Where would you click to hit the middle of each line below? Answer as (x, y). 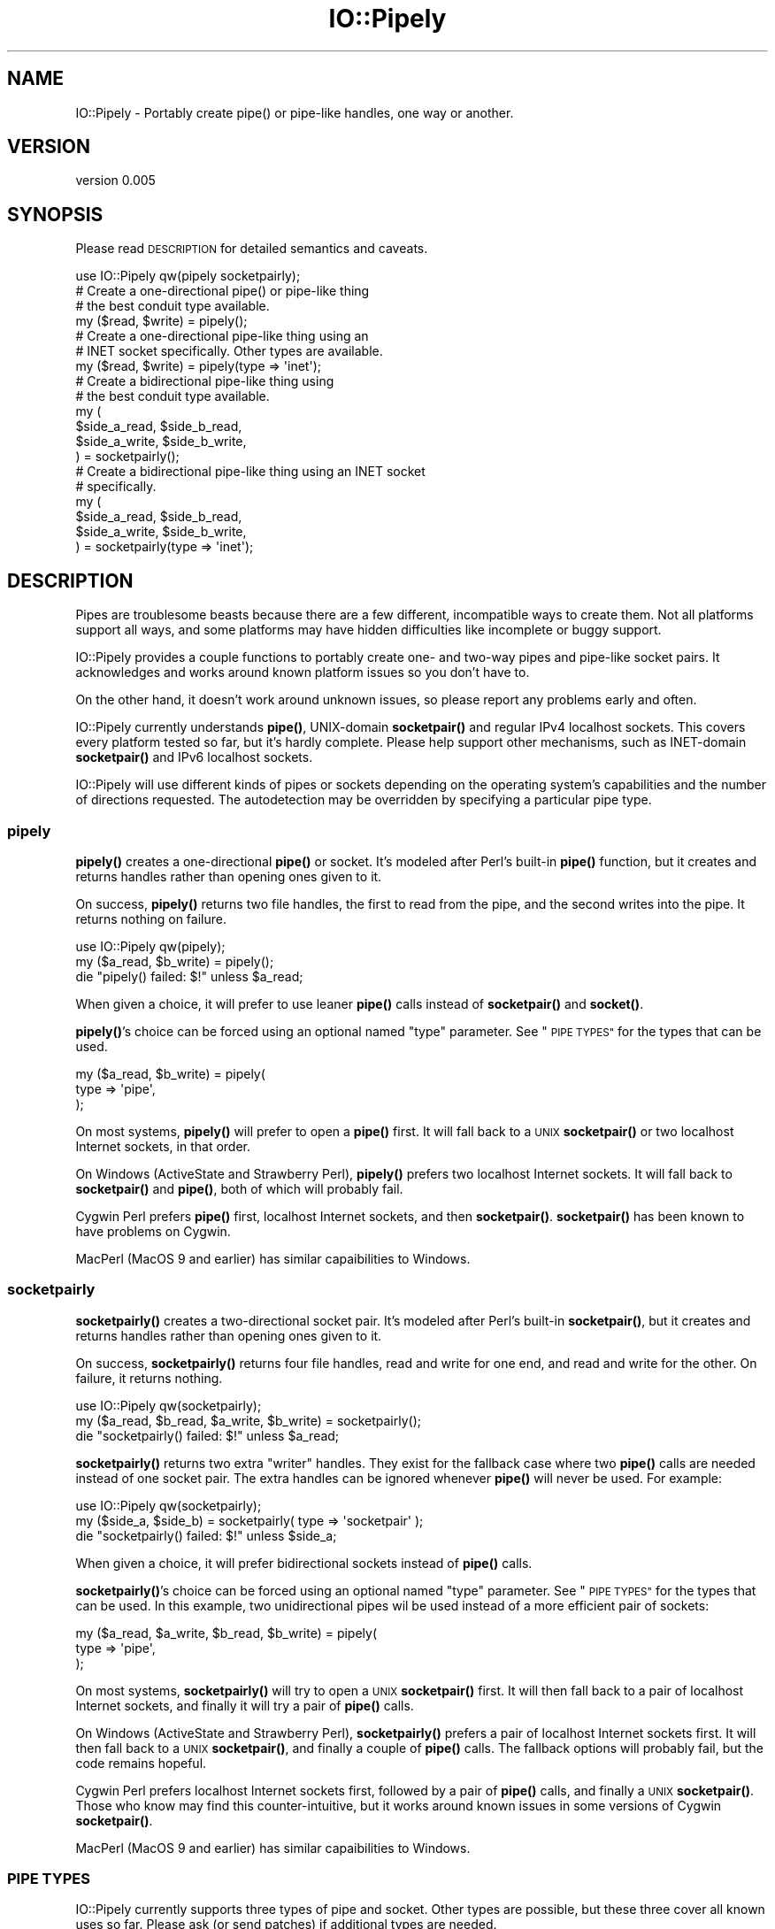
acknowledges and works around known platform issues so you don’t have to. (303, 672)
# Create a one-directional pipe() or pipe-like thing (223, 291)
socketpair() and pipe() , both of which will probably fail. (239, 1188)
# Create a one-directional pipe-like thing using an (222, 336)
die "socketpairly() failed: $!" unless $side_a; (206, 1535)
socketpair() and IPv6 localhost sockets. (194, 757)
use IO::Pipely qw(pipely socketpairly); (188, 276)
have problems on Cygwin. (153, 1231)
